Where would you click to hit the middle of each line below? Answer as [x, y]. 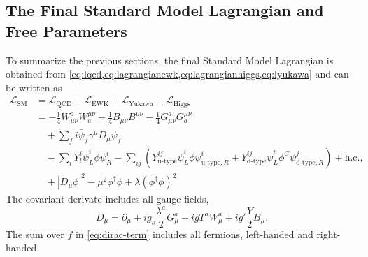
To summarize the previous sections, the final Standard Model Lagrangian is [170, 60]
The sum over [35, 234]
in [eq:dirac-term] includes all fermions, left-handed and [194, 234]
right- [328, 234]
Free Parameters [66, 30]
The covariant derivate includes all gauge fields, [107, 199]
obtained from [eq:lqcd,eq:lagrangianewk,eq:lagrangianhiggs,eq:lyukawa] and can [177, 74]
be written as [34, 87]
